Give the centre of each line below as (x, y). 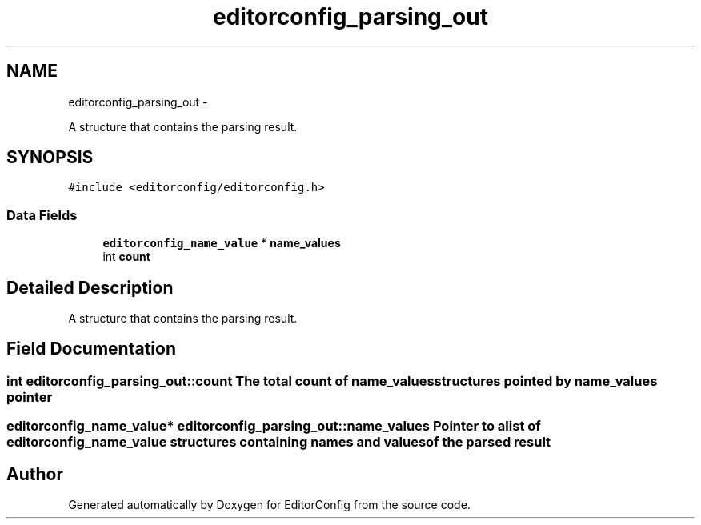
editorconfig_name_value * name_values (222, 243)
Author (35, 474)
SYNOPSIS (50, 158)
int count (126, 257)
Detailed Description (90, 287)
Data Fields (42, 215)
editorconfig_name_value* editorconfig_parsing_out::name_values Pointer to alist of (274, 426)
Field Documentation (91, 349)
